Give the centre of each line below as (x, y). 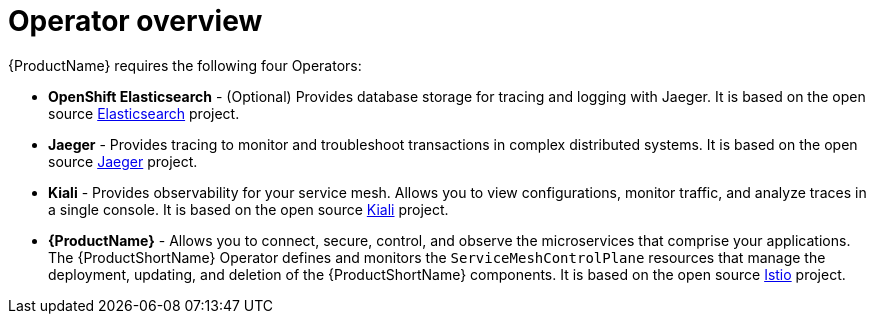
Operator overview (135, 21)
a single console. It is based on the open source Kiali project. (248, 209)
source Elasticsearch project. (144, 113)
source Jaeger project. (123, 161)
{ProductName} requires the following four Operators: (185, 65)
